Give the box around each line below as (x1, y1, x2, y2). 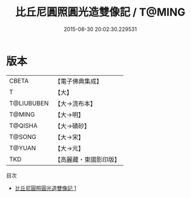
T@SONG (9, 133, 37, 141)
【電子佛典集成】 (54, 77, 103, 85)
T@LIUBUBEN (9, 99, 49, 107)
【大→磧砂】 (54, 122, 91, 130)
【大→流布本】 (54, 99, 97, 107)
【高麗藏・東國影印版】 (54, 155, 121, 164)
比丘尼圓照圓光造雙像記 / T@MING (15, 5, 186, 19)
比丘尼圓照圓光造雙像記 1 (14, 184, 76, 192)
